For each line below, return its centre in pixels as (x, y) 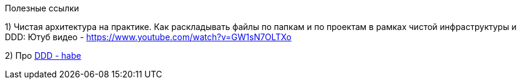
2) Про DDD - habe (43, 55)
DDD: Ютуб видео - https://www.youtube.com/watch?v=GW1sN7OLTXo (148, 37)
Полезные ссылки (42, 8)
